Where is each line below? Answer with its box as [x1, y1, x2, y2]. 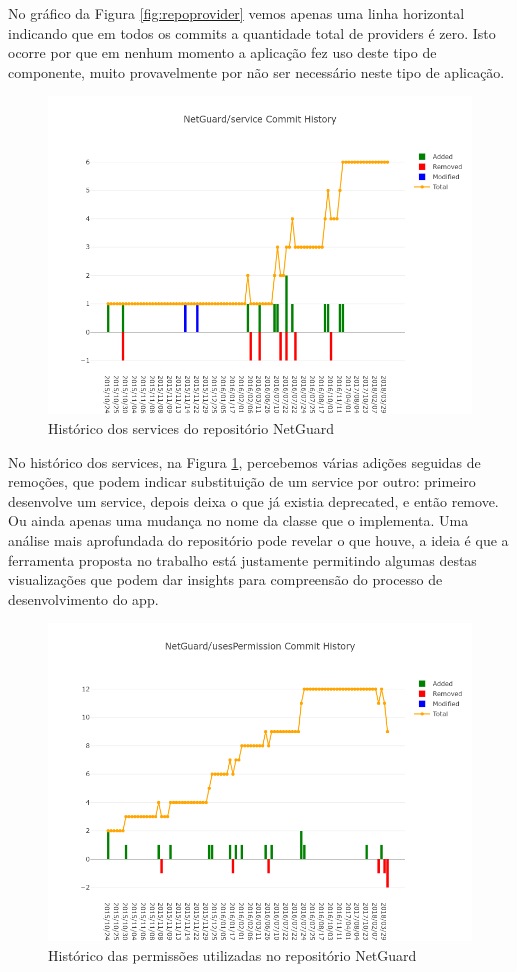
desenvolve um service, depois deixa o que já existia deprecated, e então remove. [8, 490, 499, 511]
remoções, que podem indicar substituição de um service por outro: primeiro [8, 471, 476, 492]
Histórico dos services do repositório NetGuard [48, 417, 335, 438]
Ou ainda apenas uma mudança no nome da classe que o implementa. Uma [8, 510, 469, 531]
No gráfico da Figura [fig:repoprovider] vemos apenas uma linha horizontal [8, 3, 465, 23]
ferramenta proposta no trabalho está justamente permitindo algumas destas [8, 549, 477, 570]
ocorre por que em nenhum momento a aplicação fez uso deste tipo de [8, 42, 437, 63]
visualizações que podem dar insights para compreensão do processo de [8, 569, 443, 590]
